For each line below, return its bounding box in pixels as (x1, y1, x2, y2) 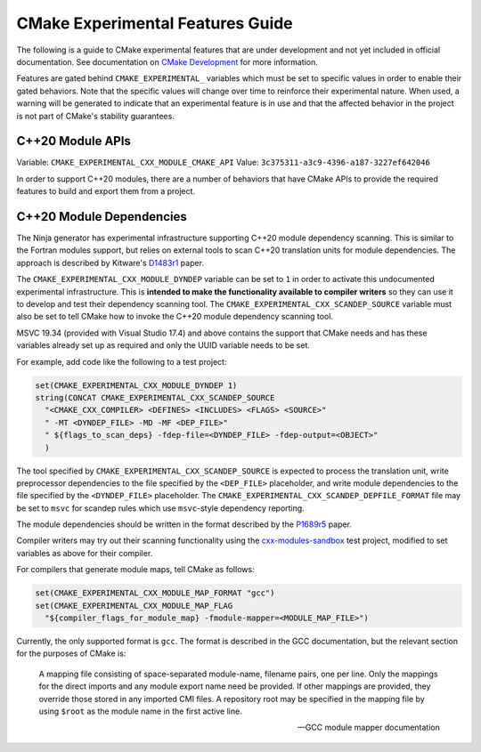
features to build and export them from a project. (16, 186, 196, 197)
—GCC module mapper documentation (297, 722, 440, 733)
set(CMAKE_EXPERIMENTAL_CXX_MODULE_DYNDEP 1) (35, 380, 238, 391)
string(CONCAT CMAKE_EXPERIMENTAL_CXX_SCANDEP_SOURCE (35, 392, 275, 402)
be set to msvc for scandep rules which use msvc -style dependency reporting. (16, 503, 305, 513)
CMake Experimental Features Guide (16, 13, 293, 33)
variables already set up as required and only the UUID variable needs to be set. (16, 340, 311, 351)
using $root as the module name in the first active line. (38, 706, 242, 716)
